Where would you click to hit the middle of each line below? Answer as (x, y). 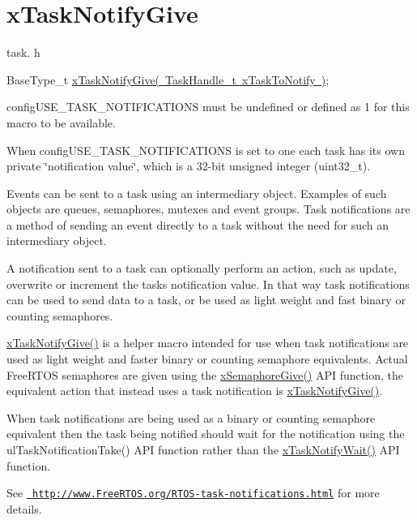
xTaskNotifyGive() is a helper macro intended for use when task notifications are (208, 343)
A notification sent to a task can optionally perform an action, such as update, (202, 268)
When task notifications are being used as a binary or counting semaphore (191, 417)
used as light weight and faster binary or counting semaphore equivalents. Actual (207, 359)
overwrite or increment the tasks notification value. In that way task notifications (208, 284)
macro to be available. (61, 122)
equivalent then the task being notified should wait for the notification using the (206, 434)
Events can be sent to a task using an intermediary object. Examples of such (197, 193)
